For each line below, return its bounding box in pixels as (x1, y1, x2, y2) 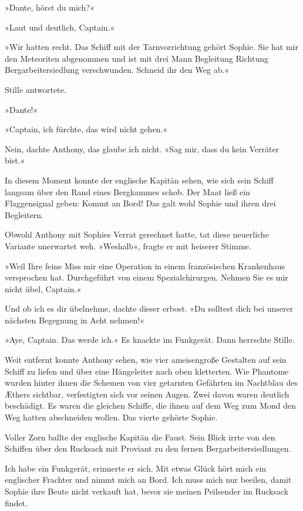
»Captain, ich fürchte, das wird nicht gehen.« (5, 123, 168, 135)
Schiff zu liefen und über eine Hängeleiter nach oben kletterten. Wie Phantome (5, 365, 289, 377)
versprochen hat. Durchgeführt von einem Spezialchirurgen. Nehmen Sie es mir (5, 271, 288, 283)
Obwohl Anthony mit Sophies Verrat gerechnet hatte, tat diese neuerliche (5, 228, 269, 241)
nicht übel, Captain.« (5, 282, 82, 295)
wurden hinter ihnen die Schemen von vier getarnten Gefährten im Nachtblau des (5, 376, 298, 389)
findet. (5, 496, 28, 509)
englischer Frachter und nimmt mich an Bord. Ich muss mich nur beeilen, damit (5, 473, 292, 486)
